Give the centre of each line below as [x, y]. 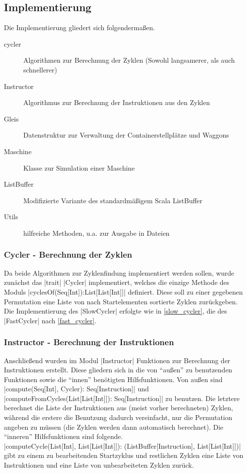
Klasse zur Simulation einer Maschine [79, 167]
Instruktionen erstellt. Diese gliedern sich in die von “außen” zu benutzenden [118, 370]
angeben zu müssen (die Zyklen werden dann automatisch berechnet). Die [114, 427]
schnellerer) [40, 69]
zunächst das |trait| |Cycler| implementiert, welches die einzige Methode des [117, 282]
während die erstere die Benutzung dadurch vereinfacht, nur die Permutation [118, 417]
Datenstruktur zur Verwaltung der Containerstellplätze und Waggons [126, 135]
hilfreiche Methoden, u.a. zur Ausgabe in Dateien [97, 233]
